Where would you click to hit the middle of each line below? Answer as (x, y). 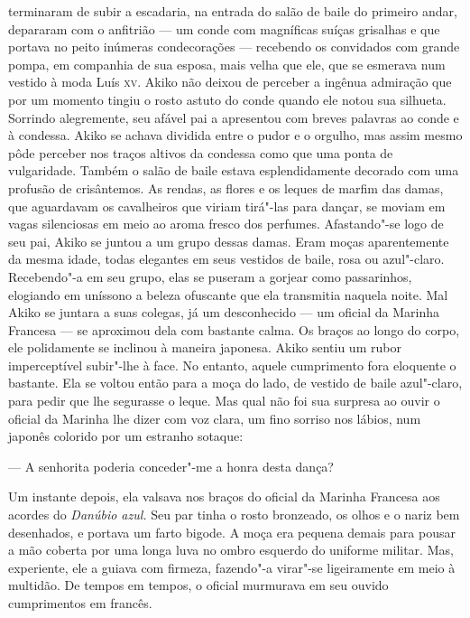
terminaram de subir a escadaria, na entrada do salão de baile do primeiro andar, (233, 11)
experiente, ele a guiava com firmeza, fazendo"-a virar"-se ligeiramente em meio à (232, 567)
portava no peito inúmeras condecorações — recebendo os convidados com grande (234, 47)
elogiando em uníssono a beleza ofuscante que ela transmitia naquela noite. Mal (228, 294)
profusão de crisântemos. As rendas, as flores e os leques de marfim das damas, (226, 187)
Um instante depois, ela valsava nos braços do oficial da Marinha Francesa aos (224, 496)
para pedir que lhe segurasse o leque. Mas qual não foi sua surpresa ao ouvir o (224, 401)
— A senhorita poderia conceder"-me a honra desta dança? (171, 466)
